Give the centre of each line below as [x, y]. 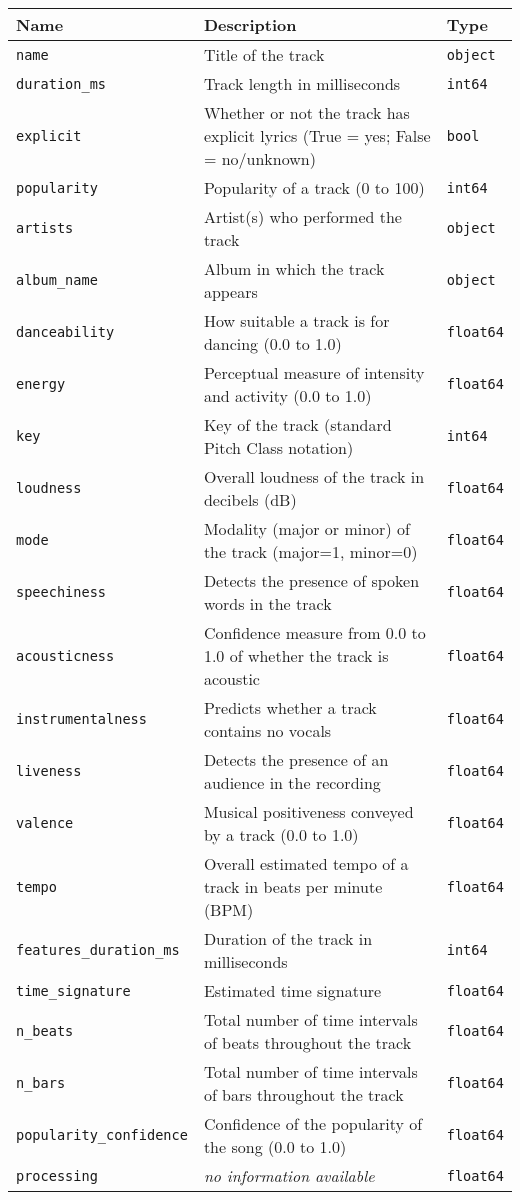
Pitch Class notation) [278, 447]
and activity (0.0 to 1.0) [287, 395]
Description [250, 24]
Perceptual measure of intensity [314, 372]
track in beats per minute [293, 886]
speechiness [61, 592]
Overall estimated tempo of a [306, 863]
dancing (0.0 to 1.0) [272, 343]
